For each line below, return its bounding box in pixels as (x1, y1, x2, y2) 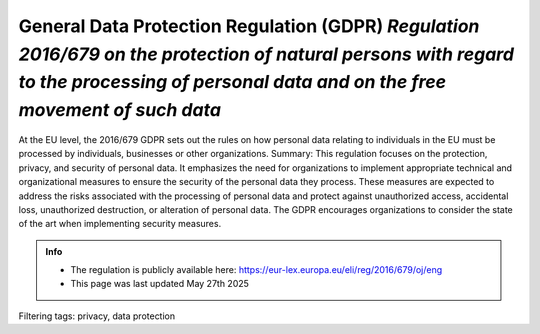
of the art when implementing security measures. (18, 218, 222, 230)
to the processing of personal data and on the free (18, 71, 447, 94)
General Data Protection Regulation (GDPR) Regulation (18, 15, 480, 37)
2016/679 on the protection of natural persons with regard (18, 43, 515, 65)
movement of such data (18, 99, 222, 122)
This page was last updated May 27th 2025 (70, 278, 250, 290)
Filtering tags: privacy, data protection (18, 310, 176, 322)
